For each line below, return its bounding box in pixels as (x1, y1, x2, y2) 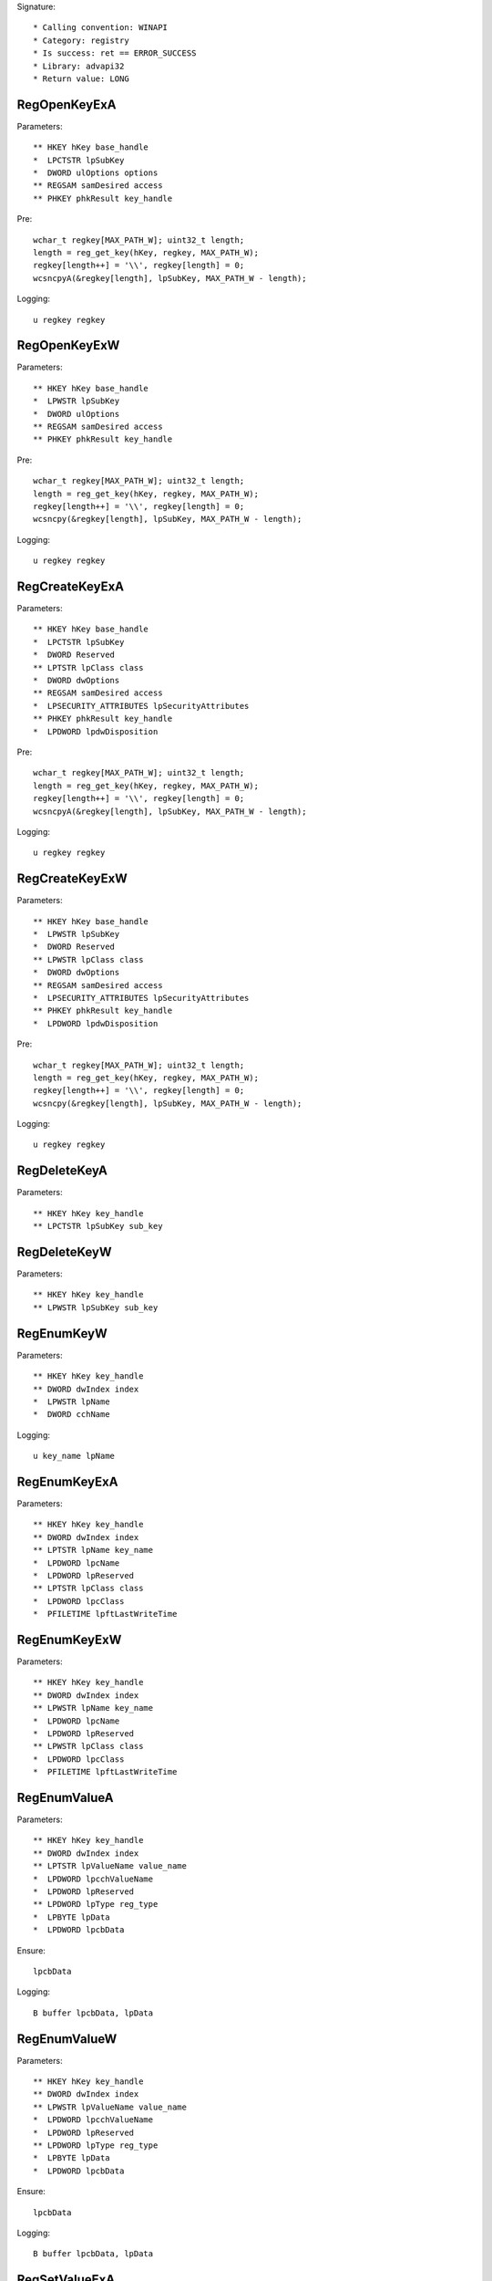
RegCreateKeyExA (16, 578, 125, 594)
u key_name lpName (33, 1451, 116, 1462)
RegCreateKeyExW (16, 871, 128, 887)
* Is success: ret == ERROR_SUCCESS (33, 48, 197, 58)
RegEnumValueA (16, 1789, 114, 1806)
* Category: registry (33, 35, 129, 46)
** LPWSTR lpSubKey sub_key (33, 1302, 159, 1313)
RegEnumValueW (16, 2031, 118, 2047)
